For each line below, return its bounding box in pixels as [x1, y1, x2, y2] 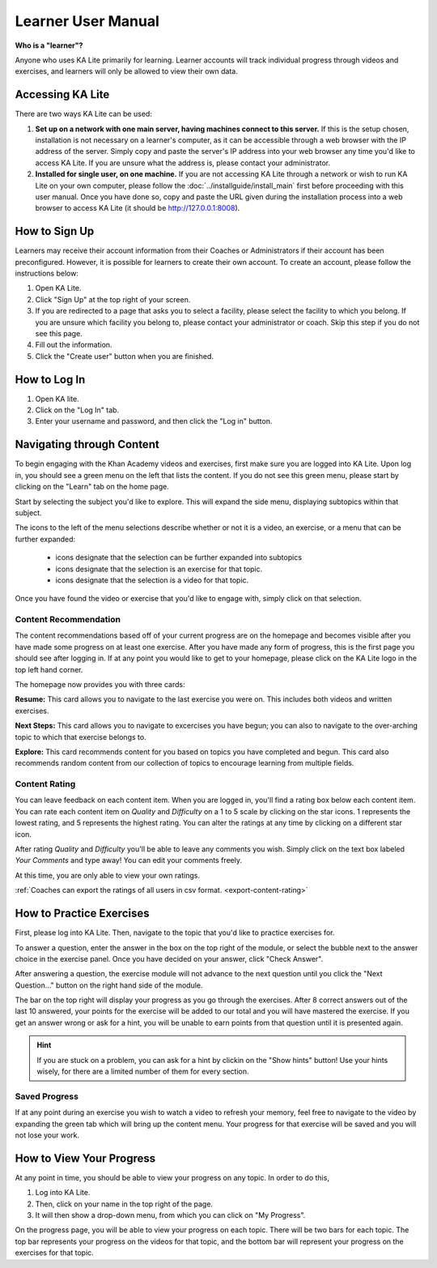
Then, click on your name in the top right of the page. [35, 1199, 214, 1209]
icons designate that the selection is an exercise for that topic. [55, 564, 263, 574]
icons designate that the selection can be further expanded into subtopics [55, 553, 303, 562]
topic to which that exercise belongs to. [15, 732, 146, 741]
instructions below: [15, 268, 78, 279]
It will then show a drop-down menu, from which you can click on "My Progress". [35, 1210, 306, 1220]
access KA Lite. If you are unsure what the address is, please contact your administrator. [35, 158, 331, 168]
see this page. [35, 329, 83, 338]
